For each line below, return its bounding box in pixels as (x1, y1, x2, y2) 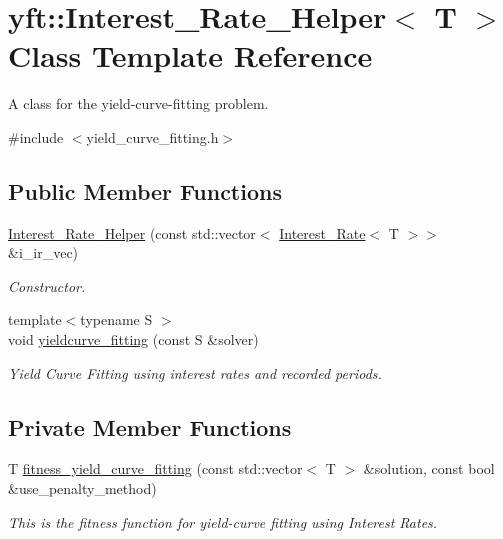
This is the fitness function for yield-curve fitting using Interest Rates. (8, 511, 438, 532)
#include (8, 126, 64, 147)
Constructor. (8, 275, 86, 296)
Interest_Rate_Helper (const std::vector (8, 222, 256, 243)
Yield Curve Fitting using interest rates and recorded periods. (8, 362, 382, 383)
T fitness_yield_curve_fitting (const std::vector (8, 458, 303, 479)
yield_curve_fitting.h (86, 126, 219, 147)
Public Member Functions (8, 175, 282, 206)
